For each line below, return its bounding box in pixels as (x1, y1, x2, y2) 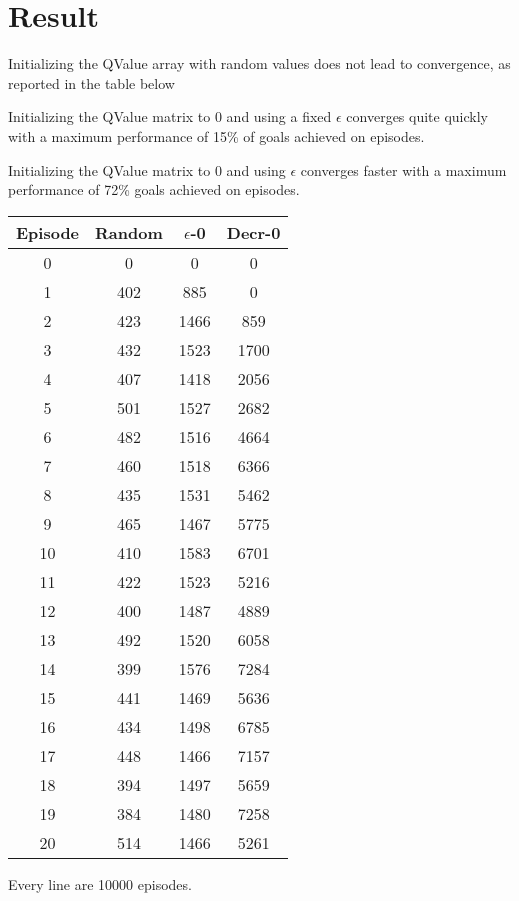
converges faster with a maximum (300, 159, 507, 180)
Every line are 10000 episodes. (8, 873, 192, 894)
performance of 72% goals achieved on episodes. (8, 179, 300, 200)
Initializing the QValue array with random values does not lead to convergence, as (8, 53, 511, 74)
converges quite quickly (346, 106, 488, 127)
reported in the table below (8, 72, 175, 93)
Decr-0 (226, 220, 281, 244)
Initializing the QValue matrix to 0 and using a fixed (8, 106, 332, 127)
